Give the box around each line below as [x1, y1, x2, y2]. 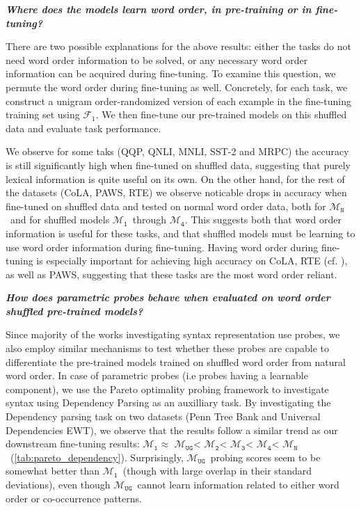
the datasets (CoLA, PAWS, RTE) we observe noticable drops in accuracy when [6, 185, 347, 200]
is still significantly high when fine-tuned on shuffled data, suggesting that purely [6, 157, 351, 172]
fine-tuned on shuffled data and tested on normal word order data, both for [6, 198, 326, 213]
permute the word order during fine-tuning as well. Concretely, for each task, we [6, 79, 348, 94]
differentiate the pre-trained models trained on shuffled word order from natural [6, 354, 346, 369]
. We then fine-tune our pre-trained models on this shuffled [95, 107, 347, 122]
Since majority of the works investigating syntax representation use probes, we [6, 327, 340, 342]
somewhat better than [6, 463, 100, 478]
